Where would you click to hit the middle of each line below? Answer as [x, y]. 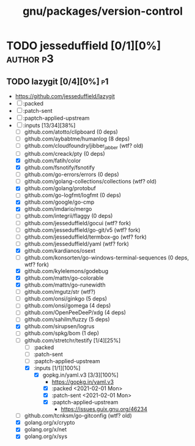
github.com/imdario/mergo [58, 209]
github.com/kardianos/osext [60, 250]
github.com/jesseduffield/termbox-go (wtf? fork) [85, 237]
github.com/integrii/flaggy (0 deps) [68, 216]
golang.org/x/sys [46, 436]
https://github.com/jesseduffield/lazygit [65, 96]
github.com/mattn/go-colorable [64, 278]
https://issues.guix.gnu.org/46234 [104, 409]
